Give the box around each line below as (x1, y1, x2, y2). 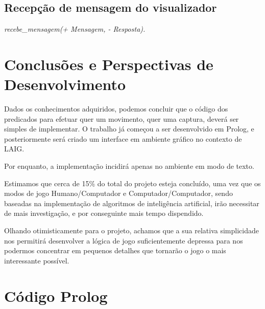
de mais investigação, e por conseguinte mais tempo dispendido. (4, 208, 204, 218)
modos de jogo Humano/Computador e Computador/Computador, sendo (4, 188, 233, 198)
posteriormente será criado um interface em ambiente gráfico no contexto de (4, 133, 242, 144)
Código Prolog (4, 285, 108, 306)
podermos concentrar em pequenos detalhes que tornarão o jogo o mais (4, 245, 226, 256)
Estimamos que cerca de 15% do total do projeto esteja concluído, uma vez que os (4, 178, 261, 188)
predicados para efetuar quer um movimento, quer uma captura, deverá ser (4, 113, 239, 124)
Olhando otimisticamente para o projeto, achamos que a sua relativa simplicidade (4, 225, 259, 236)
